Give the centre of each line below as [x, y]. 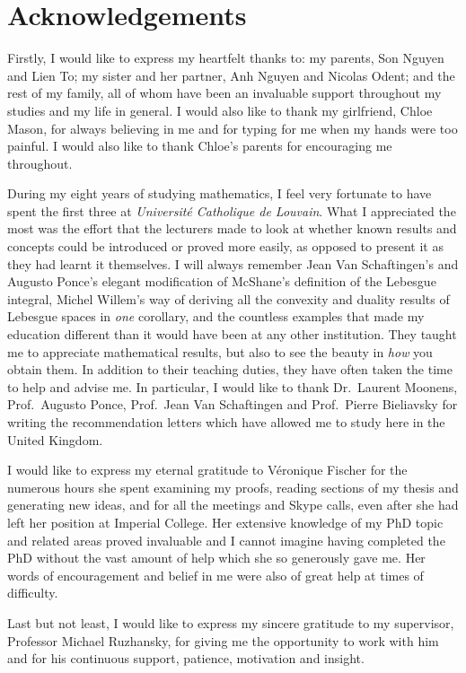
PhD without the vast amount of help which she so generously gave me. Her [216, 558]
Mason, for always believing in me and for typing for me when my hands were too [233, 128]
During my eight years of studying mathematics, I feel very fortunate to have [220, 193]
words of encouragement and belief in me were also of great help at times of [215, 575]
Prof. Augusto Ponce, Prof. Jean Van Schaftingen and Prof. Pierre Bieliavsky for [233, 404]
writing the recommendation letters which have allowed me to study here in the [226, 422]
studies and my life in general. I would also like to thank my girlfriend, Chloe [220, 110]
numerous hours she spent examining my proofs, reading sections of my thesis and [233, 487]
